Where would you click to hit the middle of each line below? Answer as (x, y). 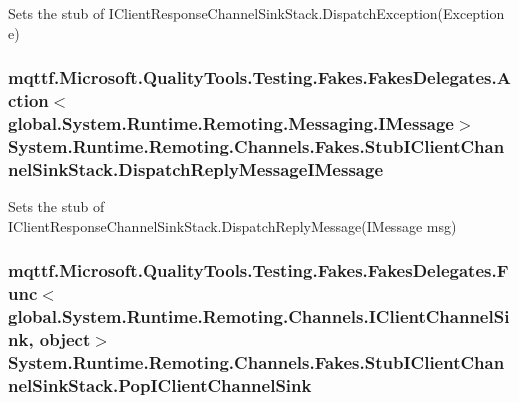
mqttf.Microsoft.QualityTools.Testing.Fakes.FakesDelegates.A (259, 77)
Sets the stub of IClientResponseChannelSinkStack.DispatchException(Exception (256, 13)
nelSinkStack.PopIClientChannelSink (160, 384)
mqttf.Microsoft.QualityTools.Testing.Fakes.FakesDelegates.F (258, 270)
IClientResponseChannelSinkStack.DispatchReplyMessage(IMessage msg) (232, 225)
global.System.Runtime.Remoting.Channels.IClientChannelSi (259, 316)
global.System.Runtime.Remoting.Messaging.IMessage (231, 122)
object (65, 338)
